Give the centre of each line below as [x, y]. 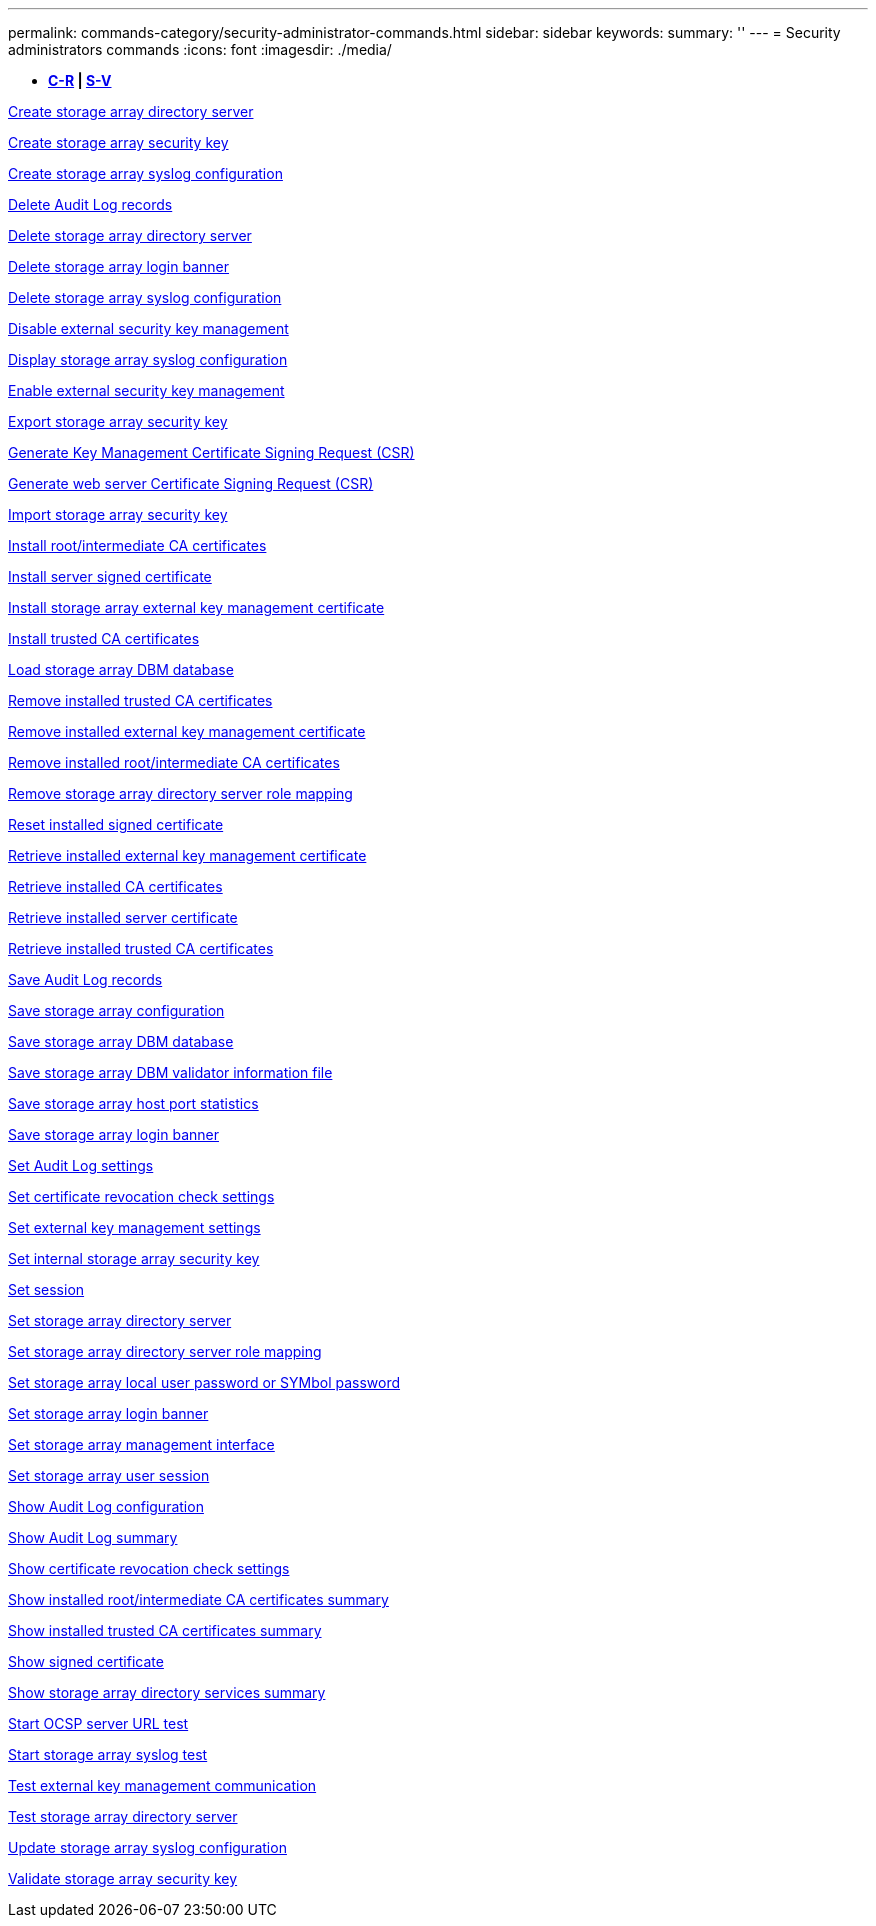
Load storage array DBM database [121, 669]
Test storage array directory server [123, 1816]
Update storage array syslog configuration [147, 1847]
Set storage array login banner [108, 1413]
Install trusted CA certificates [104, 638]
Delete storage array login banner [119, 266]
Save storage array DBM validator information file [170, 1072]
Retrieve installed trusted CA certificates [141, 948]
